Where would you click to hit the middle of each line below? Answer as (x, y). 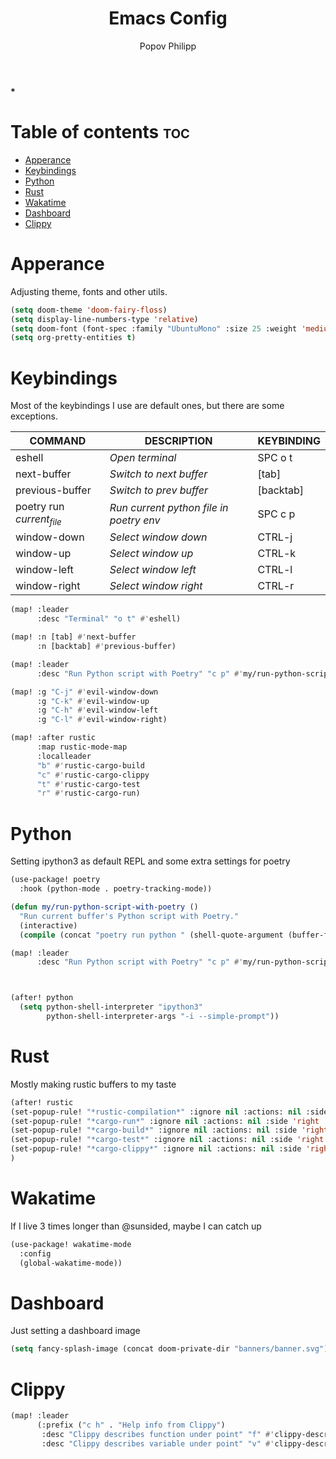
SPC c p (276, 514)
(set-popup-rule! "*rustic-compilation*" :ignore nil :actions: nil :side (169, 1112)
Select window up (151, 554)
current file (38, 520)
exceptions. (34, 416)
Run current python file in (169, 507)
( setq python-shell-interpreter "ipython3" (111, 1007)
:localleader (64, 756)
